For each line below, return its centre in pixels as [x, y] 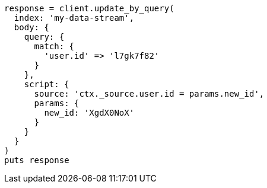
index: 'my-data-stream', [74, 18]
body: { [31, 27]
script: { [47, 84]
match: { [54, 46]
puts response [37, 160]
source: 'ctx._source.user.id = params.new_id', [149, 94]
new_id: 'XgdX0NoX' [89, 113]
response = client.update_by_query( [89, 8]
